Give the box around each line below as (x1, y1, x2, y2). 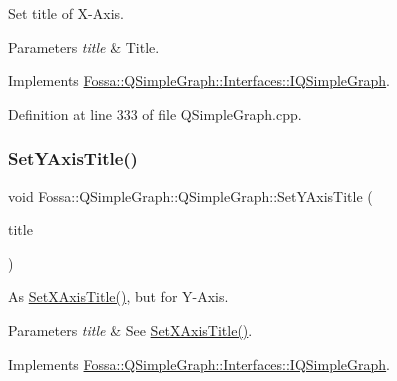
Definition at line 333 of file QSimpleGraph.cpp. (8, 103, 302, 124)
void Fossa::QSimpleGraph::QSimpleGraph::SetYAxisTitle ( (8, 185, 373, 206)
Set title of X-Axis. (8, 3, 124, 23)
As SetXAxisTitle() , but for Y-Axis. (8, 286, 229, 307)
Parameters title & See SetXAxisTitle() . (8, 319, 253, 340)
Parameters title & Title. (8, 36, 160, 57)
